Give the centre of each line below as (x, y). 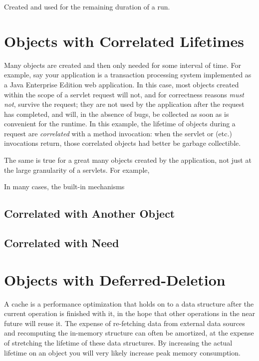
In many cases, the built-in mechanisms (64, 186)
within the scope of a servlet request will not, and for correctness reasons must (124, 94)
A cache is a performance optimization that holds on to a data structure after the (129, 303)
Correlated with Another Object (90, 213)
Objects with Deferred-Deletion (115, 279)
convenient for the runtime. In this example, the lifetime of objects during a (120, 124)
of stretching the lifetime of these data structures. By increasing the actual (118, 342)
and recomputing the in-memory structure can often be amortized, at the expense (129, 333)
